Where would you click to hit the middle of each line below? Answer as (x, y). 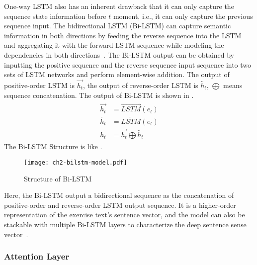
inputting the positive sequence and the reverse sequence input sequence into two (128, 64)
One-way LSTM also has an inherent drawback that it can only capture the (119, 6)
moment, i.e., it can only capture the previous (183, 16)
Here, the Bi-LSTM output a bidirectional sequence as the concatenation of (119, 195)
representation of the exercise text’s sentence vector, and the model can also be (125, 215)
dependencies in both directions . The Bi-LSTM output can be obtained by (119, 54)
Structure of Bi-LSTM (58, 178)
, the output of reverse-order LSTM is (141, 85)
